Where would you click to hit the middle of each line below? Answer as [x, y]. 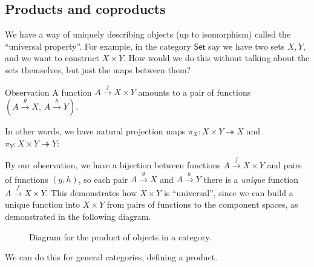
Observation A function [48, 92]
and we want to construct [52, 58]
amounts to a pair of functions [195, 92]
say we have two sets [247, 46]
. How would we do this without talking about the [217, 58]
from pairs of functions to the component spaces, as [202, 204]
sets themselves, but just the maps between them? [98, 69]
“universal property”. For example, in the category [98, 46]
